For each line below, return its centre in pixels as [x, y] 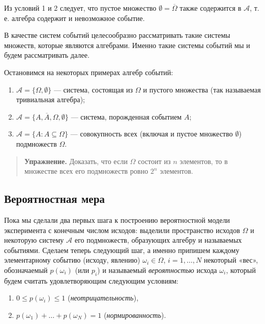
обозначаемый [26, 270]
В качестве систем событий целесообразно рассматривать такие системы [117, 35]
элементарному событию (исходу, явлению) [72, 260]
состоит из [154, 161]
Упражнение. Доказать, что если [76, 161]
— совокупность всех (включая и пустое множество [151, 134]
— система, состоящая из [93, 89]
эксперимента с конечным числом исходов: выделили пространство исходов [122, 230]
